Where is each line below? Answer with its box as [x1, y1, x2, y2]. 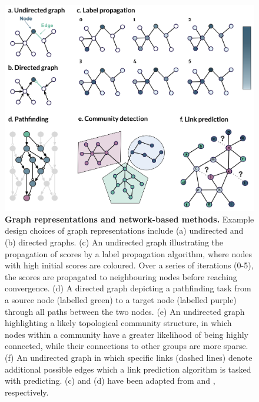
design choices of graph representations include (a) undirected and [5, 224, 244, 237]
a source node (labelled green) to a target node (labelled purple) [5, 293, 237, 305]
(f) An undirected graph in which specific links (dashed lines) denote [5, 351, 253, 363]
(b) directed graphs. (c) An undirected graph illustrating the [5, 236, 224, 248]
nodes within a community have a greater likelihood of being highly [5, 328, 248, 340]
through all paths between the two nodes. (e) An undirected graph [5, 305, 245, 317]
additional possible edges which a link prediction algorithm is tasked [5, 363, 251, 375]
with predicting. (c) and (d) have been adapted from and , [5, 374, 215, 387]
